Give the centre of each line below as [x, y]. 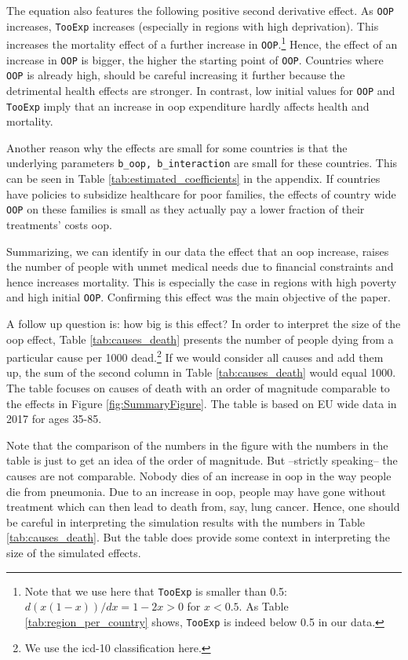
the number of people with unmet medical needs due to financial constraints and [200, 266]
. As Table [264, 606]
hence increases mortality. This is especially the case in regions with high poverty [202, 281]
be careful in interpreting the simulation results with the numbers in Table [186, 521]
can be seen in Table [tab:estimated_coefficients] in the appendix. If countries [193, 179]
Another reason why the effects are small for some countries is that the [177, 147]
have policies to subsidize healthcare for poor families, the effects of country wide [201, 193]
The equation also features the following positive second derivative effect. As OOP [200, 10]
